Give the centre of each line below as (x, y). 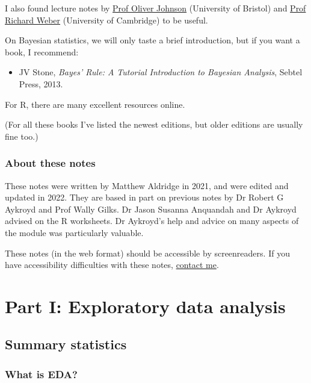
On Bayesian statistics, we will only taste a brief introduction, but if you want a (152, 40)
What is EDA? (41, 374)
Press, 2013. (41, 83)
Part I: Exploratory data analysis (145, 306)
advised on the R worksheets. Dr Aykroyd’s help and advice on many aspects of (152, 221)
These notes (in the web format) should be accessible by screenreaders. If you (147, 253)
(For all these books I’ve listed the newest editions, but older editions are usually (154, 124)
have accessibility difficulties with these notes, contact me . (112, 265)
